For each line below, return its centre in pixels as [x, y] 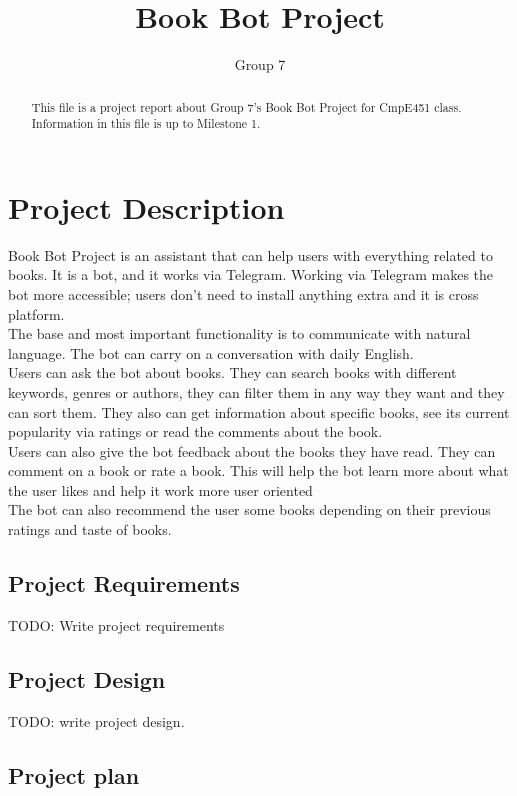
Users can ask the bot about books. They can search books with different [232, 372]
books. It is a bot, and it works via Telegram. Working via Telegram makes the [251, 274]
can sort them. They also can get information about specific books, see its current [259, 411]
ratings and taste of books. [90, 529]
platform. [36, 313]
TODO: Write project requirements [116, 624]
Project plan [74, 774]
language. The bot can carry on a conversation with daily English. [211, 352]
